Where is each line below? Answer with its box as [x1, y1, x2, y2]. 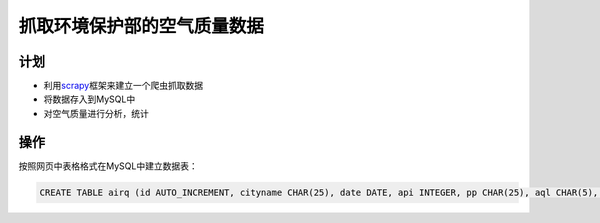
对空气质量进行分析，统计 [43, 107, 149, 119]
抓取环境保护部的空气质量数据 [18, 15, 265, 37]
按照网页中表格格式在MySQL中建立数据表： [18, 160, 199, 172]
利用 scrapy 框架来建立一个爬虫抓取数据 [43, 80, 204, 92]
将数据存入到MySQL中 [43, 93, 136, 105]
